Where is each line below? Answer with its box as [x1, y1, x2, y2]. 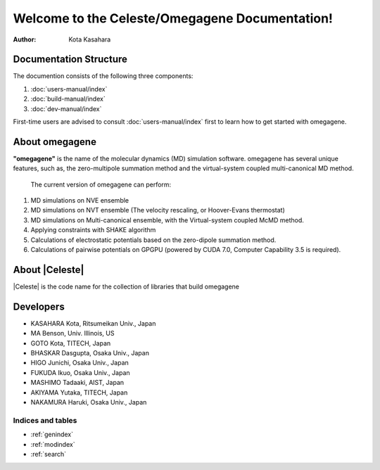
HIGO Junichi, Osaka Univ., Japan [30, 359, 129, 367]
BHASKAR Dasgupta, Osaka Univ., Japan [30, 349, 149, 357]
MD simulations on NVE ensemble [30, 196, 129, 205]
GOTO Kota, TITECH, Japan [30, 338, 111, 348]
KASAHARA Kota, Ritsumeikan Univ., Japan [30, 319, 156, 327]
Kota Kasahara [68, 35, 111, 44]
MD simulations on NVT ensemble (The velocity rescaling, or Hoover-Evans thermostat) [30, 206, 285, 215]
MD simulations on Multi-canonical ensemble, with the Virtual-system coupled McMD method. [30, 215, 304, 224]
